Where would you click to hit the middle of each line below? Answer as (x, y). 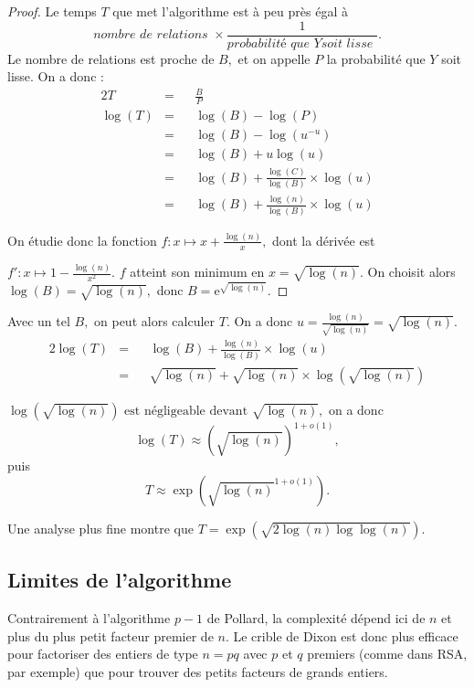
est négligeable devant (186, 411)
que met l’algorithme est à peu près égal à (230, 11)
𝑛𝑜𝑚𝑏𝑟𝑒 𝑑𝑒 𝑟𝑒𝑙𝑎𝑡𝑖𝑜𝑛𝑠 (151, 35)
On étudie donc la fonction (82, 240)
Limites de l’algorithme (120, 580)
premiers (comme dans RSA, (387, 654)
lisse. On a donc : (56, 76)
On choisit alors (411, 272)
